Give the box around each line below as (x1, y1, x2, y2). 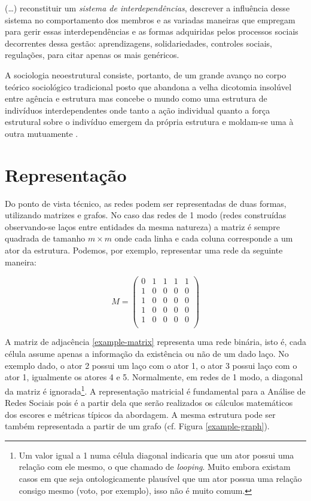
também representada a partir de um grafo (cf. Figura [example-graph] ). (5, 420, 270, 432)
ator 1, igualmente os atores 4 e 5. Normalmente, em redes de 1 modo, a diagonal (5, 371, 303, 383)
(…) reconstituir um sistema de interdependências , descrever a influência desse (5, 2, 290, 14)
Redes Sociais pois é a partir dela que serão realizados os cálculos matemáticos (5, 396, 293, 409)
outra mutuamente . (5, 127, 78, 139)
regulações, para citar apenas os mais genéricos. (5, 48, 179, 61)
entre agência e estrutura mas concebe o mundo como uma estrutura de (5, 92, 267, 105)
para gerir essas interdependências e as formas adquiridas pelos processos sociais (5, 25, 298, 38)
